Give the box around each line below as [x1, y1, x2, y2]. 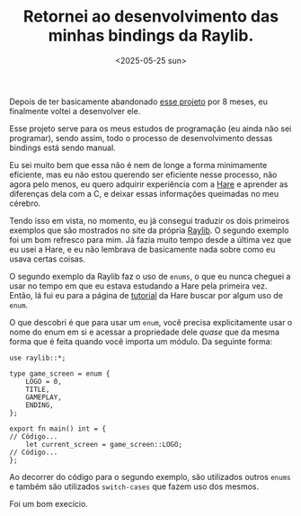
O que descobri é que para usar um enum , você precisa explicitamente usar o [9, 316, 293, 327]
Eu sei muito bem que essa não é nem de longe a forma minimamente [9, 159, 268, 170]
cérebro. [9, 198, 41, 209]
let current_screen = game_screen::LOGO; [25, 440, 182, 449]
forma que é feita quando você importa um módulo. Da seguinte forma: [9, 335, 273, 347]
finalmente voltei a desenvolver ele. [9, 105, 141, 116]
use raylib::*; [9, 353, 66, 362]
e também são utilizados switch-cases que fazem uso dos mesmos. [9, 481, 260, 492]
